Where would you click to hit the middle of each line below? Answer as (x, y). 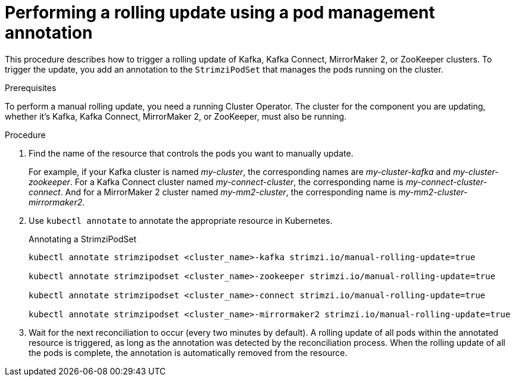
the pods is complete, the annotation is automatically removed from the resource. (188, 352)
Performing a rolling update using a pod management (220, 13)
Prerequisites (31, 88)
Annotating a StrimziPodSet (82, 239)
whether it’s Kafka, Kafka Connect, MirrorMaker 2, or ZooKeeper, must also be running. (176, 116)
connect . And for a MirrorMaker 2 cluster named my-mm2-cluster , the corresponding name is (213, 192)
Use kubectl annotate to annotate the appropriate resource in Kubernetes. (181, 220)
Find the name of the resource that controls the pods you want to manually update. (191, 153)
